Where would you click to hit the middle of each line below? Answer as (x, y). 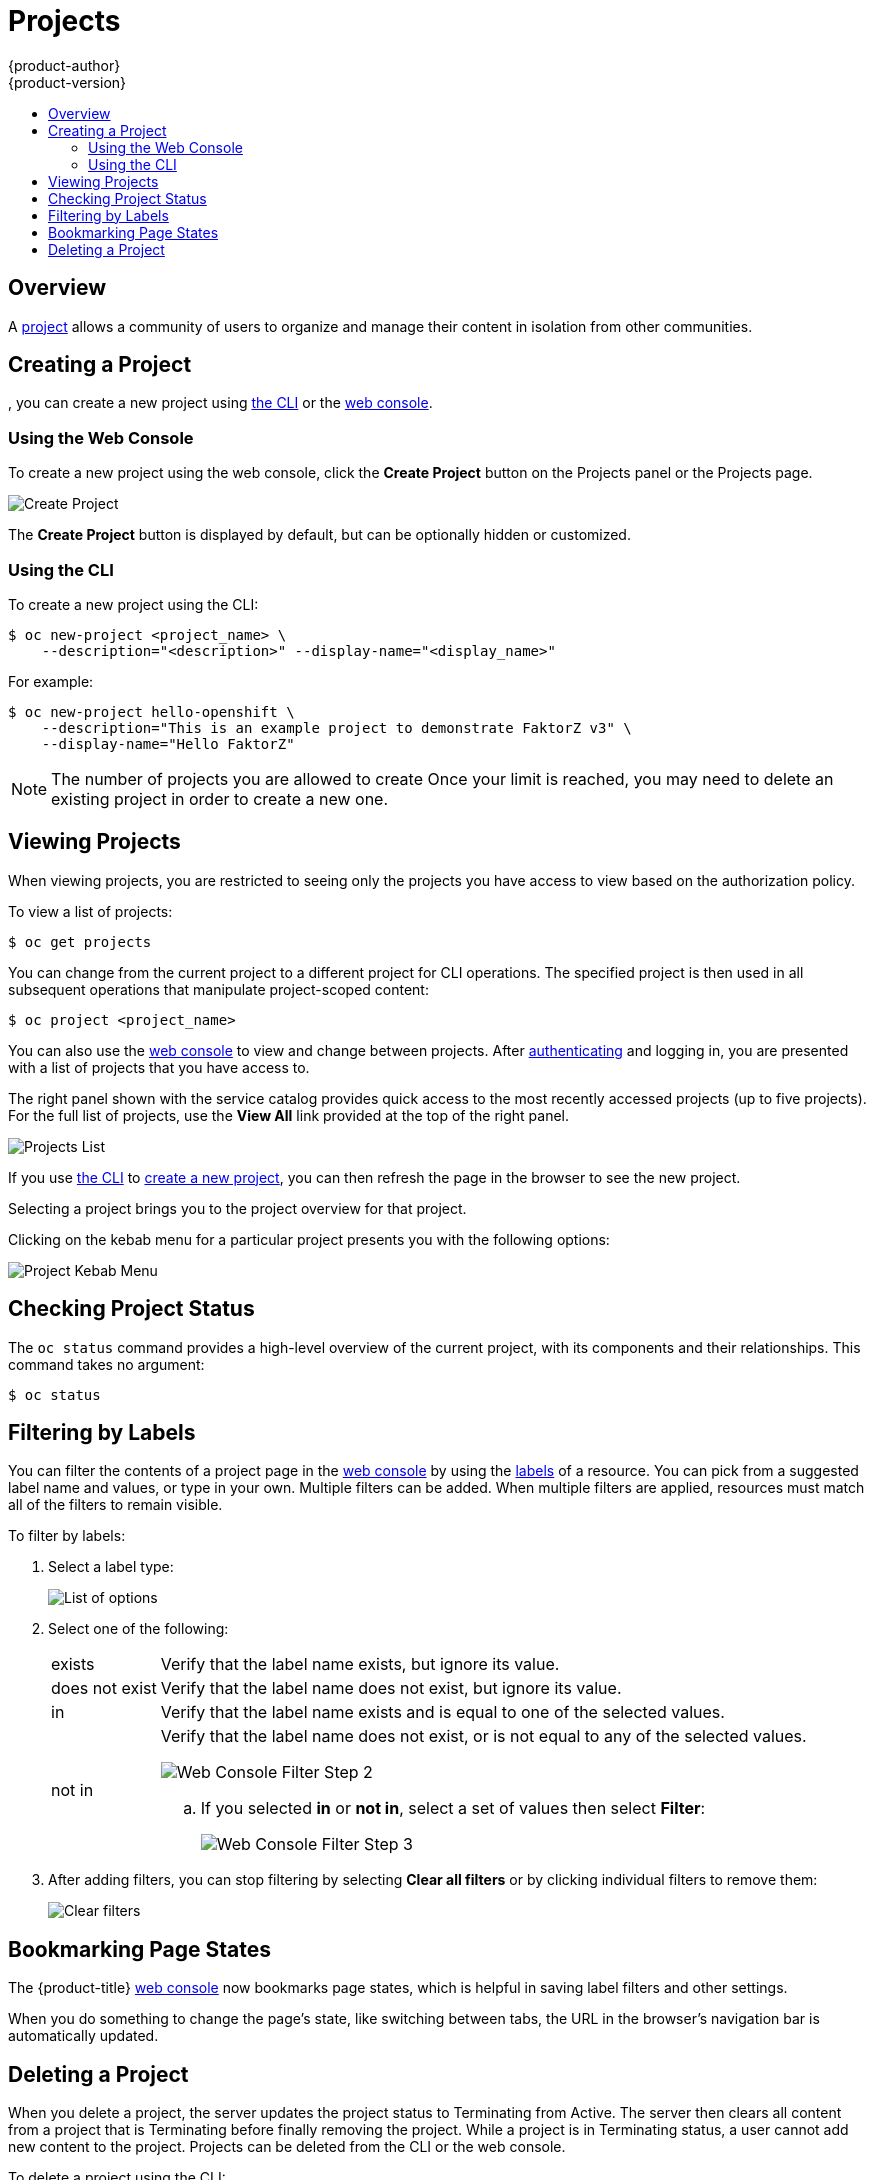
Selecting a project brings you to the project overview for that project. (237, 1208)
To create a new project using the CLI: (133, 604)
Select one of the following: (138, 1629)
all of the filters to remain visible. (115, 1505)
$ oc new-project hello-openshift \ (151, 711)
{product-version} (67, 82)
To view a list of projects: (90, 911)
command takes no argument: (106, 1364)
